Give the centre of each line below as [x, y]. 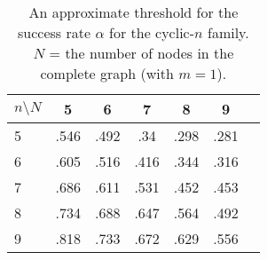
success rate [55, 32]
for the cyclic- [152, 32]
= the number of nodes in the [141, 53]
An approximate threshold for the [133, 12]
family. [228, 32]
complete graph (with [107, 73]
